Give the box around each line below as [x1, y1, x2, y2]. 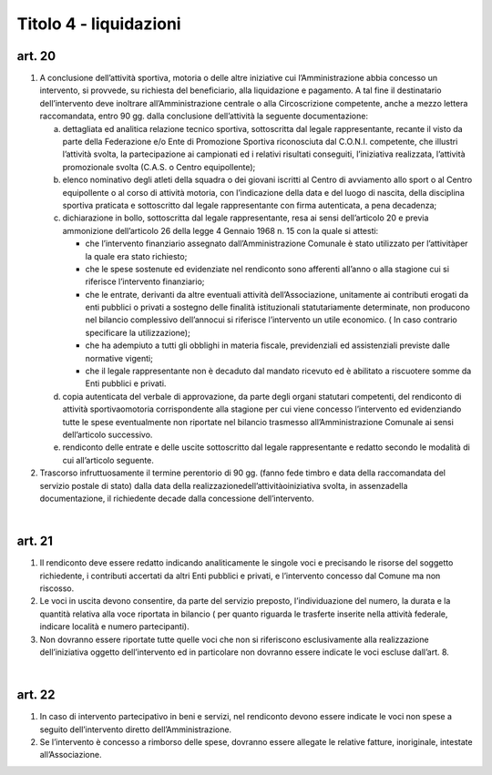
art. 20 [16, 48, 56, 64]
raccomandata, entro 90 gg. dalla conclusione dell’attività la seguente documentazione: [39, 110, 369, 122]
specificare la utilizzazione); [85, 327, 190, 338]
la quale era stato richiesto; [85, 250, 188, 261]
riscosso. [39, 583, 75, 594]
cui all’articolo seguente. [62, 454, 155, 465]
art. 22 [16, 688, 56, 703]
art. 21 [16, 534, 54, 549]
